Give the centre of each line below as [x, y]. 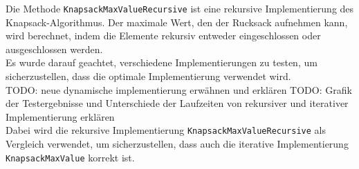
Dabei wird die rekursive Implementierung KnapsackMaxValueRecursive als [166, 130]
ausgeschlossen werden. [54, 49]
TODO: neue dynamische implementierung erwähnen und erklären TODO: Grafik [179, 89]
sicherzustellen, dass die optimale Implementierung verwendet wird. [148, 76]
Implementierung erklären [60, 116]
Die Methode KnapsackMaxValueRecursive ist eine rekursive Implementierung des [180, 8]
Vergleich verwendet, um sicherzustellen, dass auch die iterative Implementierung [177, 144]
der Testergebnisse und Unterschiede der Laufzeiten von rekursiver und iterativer [177, 103]
